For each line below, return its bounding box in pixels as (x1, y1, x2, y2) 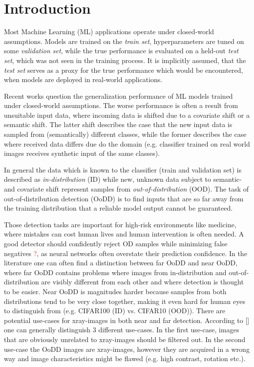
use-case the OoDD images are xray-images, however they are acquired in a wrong (4, 344, 250, 354)
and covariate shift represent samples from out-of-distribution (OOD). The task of (4, 184, 249, 194)
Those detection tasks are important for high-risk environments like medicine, (4, 219, 236, 229)
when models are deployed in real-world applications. (4, 74, 163, 85)
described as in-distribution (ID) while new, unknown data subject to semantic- (4, 174, 242, 184)
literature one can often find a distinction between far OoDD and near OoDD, (4, 258, 238, 268)
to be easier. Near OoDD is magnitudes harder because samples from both (4, 286, 227, 296)
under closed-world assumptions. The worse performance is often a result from (4, 100, 238, 110)
